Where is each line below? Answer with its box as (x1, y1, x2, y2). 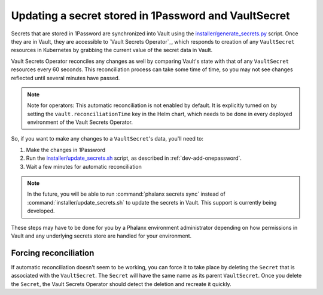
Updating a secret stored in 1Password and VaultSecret (11, 9, 290, 22)
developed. (27, 207, 55, 215)
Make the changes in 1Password (26, 146, 106, 153)
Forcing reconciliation (11, 248, 95, 258)
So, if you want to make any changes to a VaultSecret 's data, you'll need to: (11, 135, 203, 142)
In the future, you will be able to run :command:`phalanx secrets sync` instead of (27, 190, 226, 197)
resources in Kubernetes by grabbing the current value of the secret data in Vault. (11, 47, 213, 54)
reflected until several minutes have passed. (11, 74, 120, 81)
